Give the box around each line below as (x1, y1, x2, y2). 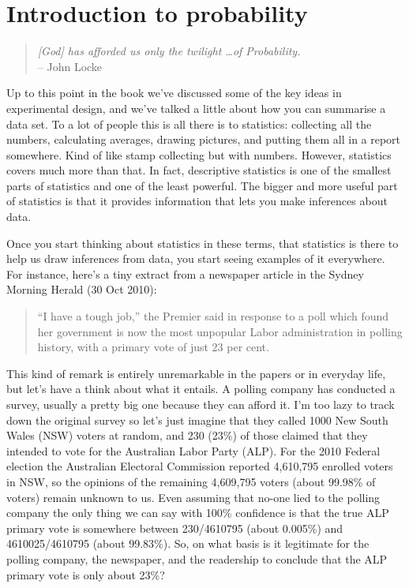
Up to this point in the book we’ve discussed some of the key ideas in (6, 84, 342, 101)
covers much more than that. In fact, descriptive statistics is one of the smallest (6, 162, 392, 178)
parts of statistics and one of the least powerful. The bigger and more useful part (6, 177, 398, 193)
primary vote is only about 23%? (6, 566, 165, 582)
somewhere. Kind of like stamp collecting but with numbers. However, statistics (6, 146, 392, 163)
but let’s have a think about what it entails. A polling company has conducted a (6, 380, 396, 397)
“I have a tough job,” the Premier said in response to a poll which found (37, 308, 389, 324)
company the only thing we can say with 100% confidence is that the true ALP (6, 504, 389, 521)
